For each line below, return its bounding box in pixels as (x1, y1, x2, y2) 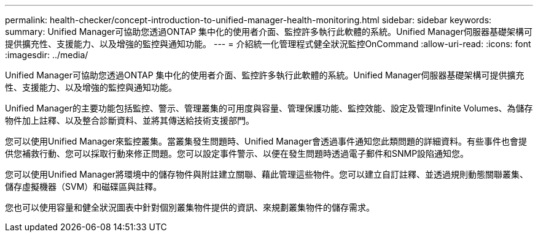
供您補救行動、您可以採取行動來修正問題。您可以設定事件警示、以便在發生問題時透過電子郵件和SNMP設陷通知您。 (5, 148, 469, 159)
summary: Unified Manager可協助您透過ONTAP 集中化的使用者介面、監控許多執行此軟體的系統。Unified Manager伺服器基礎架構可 (5, 26, 532, 37)
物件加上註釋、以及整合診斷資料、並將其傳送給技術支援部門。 (5, 115, 254, 126)
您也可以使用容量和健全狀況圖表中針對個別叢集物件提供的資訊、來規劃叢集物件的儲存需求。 (5, 202, 375, 213)
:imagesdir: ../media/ (5, 50, 88, 60)
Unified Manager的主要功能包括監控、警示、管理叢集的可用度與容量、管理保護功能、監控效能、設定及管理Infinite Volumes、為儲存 (5, 103, 533, 113)
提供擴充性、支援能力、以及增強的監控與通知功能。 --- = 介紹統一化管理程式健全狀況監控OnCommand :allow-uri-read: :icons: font (5, 39, 531, 49)
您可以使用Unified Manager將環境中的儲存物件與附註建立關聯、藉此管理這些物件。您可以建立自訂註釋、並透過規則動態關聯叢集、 (5, 169, 528, 179)
